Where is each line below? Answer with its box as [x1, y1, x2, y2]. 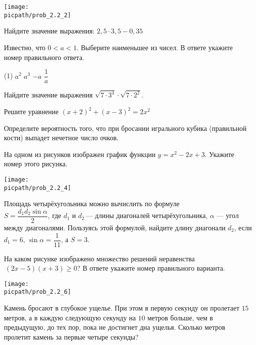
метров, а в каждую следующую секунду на [4, 312, 136, 322]
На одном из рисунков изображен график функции [4, 149, 156, 159]
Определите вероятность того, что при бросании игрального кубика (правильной [4, 123, 247, 133]
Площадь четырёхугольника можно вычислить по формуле [4, 198, 180, 209]
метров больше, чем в [147, 312, 213, 322]
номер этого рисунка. [4, 158, 68, 169]
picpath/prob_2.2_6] [4, 288, 72, 296]
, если [234, 222, 252, 232]
